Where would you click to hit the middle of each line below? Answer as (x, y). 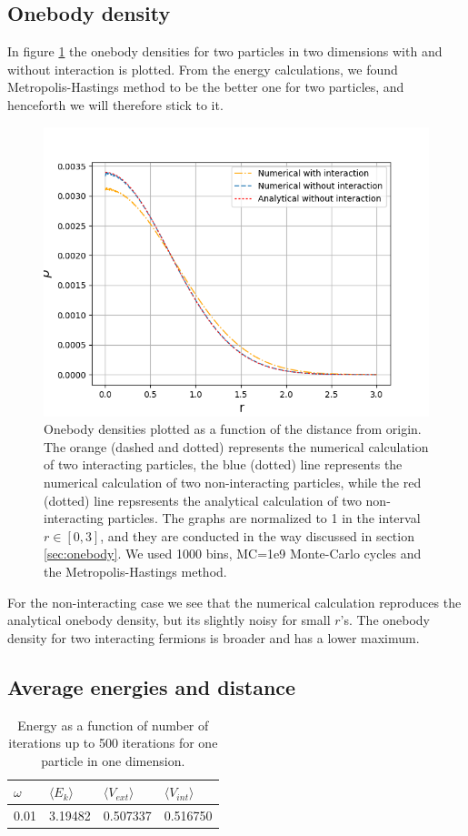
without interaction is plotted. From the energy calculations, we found (203, 69)
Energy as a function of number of (113, 725)
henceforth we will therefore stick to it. (115, 104)
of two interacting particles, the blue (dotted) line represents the (223, 464)
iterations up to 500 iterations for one (113, 743)
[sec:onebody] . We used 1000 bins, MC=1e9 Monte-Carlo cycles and (233, 554)
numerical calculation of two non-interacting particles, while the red (233, 482)
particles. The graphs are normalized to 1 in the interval (264, 518)
